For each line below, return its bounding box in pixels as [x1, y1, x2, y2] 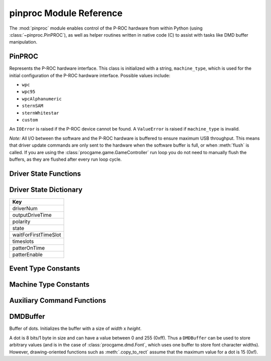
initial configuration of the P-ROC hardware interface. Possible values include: [9, 72, 171, 78]
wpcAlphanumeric [22, 96, 62, 101]
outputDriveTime [12, 211, 52, 218]
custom [22, 117, 38, 123]
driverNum [12, 205, 38, 212]
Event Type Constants [9, 264, 80, 273]
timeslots [12, 237, 34, 245]
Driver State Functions [9, 169, 81, 178]
